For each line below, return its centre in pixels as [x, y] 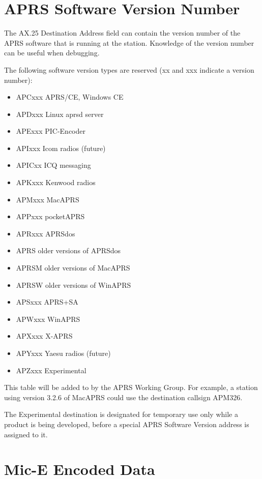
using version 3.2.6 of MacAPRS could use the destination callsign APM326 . [123, 397]
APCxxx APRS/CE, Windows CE [70, 97]
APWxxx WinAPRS [48, 319]
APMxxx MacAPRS [48, 199]
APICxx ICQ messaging [53, 165]
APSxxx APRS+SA [47, 302]
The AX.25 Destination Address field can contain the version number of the [122, 33]
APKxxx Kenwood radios [56, 182]
